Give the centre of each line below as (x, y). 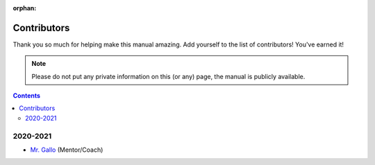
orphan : (25, 8)
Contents (27, 96)
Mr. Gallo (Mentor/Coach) (67, 150)
